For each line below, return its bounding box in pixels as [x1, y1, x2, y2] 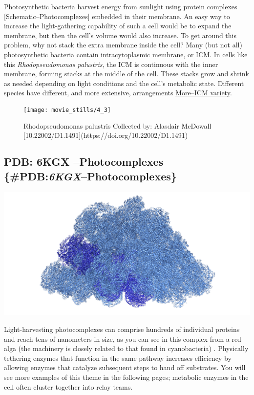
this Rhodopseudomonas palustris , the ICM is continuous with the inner [4, 59, 218, 69]
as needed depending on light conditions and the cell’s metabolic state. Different [4, 78, 244, 88]
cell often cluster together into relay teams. [4, 381, 133, 392]
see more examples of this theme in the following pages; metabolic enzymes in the [4, 372, 249, 382]
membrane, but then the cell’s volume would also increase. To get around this [4, 30, 237, 40]
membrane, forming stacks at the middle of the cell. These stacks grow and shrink [4, 68, 249, 79]
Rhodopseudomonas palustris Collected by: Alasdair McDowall [23, 120, 212, 131]
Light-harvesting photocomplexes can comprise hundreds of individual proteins [4, 324, 240, 334]
